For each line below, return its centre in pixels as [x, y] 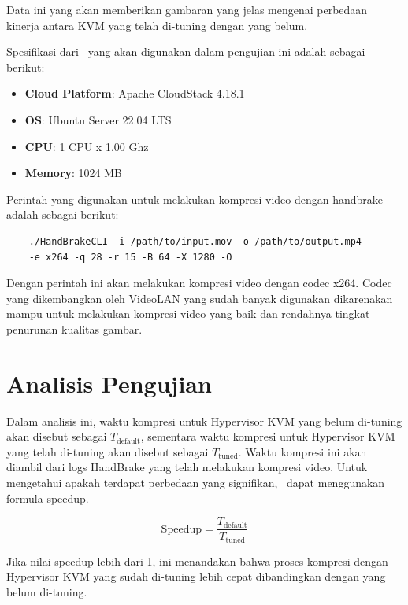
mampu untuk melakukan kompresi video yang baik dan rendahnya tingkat [188, 314]
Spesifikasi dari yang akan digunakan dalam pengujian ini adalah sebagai [186, 52]
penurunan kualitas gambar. [74, 328]
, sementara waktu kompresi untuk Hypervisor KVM [268, 436]
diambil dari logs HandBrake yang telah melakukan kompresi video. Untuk [187, 467]
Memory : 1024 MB [74, 173]
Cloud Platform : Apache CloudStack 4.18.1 [135, 93]
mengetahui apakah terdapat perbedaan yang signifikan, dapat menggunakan [196, 482]
